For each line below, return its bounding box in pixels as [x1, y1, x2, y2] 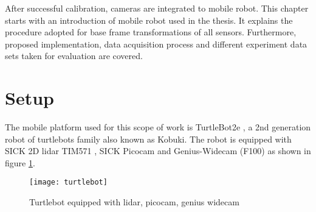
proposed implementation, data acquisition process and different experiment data [5, 37, 307, 50]
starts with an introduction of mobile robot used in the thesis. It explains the [5, 13, 293, 26]
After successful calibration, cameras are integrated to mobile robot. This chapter [5, 2, 309, 14]
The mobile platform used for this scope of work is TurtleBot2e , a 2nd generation [5, 121, 311, 133]
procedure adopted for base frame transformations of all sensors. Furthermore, [5, 26, 297, 38]
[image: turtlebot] [29, 178, 108, 187]
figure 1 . [5, 156, 35, 169]
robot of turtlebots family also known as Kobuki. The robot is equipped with [5, 132, 292, 145]
